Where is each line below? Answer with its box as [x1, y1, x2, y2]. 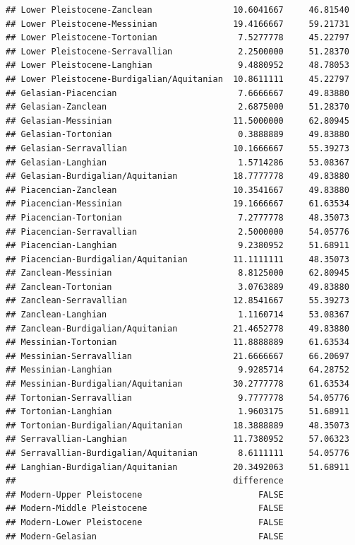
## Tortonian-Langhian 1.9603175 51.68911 [6, 406, 349, 417]
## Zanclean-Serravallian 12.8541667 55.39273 [6, 295, 349, 306]
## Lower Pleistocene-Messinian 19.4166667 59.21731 [6, 18, 349, 29]
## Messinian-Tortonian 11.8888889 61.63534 [6, 337, 349, 348]
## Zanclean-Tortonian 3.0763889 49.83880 [6, 281, 349, 292]
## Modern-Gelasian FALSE [6, 531, 284, 541]
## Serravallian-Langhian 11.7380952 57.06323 [6, 434, 349, 445]
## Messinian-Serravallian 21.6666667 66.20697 [6, 351, 349, 361]
